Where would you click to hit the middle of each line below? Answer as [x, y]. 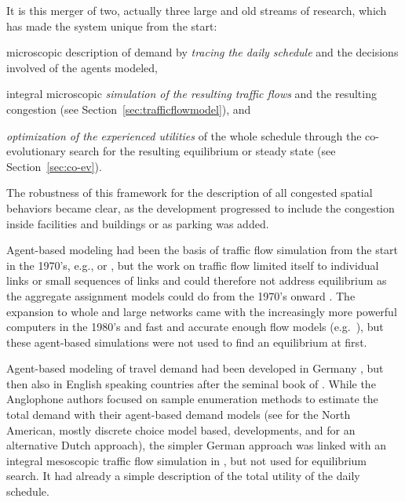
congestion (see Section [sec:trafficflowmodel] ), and [129, 109]
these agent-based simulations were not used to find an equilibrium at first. [187, 342]
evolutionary [36, 151]
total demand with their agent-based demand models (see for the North [179, 415]
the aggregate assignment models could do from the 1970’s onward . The [181, 295]
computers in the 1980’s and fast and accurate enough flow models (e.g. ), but [195, 327]
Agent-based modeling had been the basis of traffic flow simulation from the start [202, 250]
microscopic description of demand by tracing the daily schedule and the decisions [202, 52]
